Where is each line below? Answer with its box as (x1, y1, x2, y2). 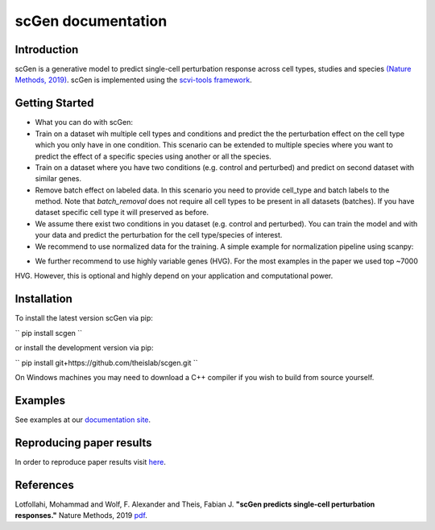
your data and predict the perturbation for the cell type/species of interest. (35, 230, 283, 240)
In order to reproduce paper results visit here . (14, 457, 167, 466)
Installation (14, 292, 72, 306)
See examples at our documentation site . (14, 415, 151, 424)
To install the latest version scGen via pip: (14, 313, 153, 323)
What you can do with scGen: (35, 118, 133, 127)
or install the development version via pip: (14, 343, 154, 353)
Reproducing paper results (14, 436, 152, 449)
